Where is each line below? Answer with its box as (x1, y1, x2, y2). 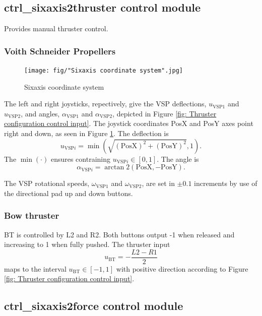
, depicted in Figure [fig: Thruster (112, 108, 217, 118)
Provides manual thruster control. (4, 23, 108, 34)
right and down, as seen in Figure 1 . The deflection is (4, 128, 169, 139)
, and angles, (21, 108, 60, 118)
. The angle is (157, 153, 199, 164)
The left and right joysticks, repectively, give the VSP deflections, (4, 98, 207, 109)
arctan (104, 164, 124, 171)
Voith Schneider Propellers (4, 44, 116, 57)
